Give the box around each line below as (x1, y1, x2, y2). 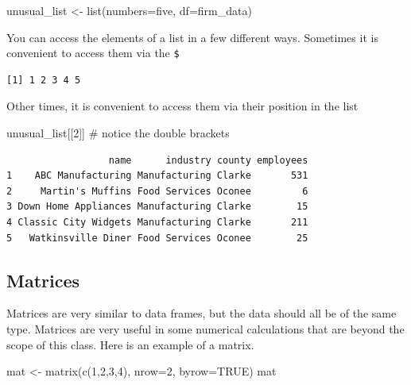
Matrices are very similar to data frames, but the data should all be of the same (6, 305, 397, 321)
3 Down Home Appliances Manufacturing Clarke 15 (6, 201, 308, 213)
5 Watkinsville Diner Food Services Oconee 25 (6, 232, 308, 244)
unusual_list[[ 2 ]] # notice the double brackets (6, 125, 230, 141)
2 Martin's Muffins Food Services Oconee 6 (6, 185, 308, 197)
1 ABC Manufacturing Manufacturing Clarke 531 (6, 170, 308, 182)
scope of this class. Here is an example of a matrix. (6, 336, 254, 352)
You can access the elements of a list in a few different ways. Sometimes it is (6, 29, 378, 45)
